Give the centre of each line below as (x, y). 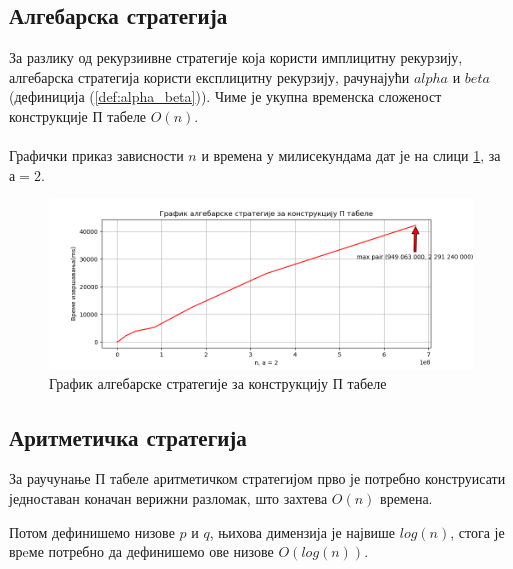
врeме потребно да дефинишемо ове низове (141, 551)
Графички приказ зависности (96, 155)
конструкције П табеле (78, 115)
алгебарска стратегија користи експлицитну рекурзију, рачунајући (209, 76)
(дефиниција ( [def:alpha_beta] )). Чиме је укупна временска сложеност (225, 96)
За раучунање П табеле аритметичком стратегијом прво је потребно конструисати (257, 478)
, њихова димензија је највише (302, 531)
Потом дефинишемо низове (92, 531)
